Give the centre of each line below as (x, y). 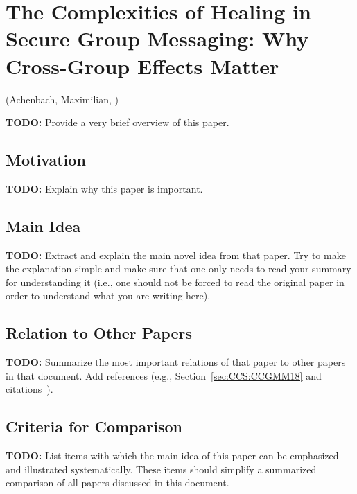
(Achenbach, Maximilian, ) (62, 99)
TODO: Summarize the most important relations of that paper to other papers (176, 362)
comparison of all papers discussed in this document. (117, 483)
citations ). (29, 389)
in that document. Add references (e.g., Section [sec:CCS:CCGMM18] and (164, 375)
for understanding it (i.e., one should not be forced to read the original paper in (175, 282)
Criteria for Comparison (94, 426)
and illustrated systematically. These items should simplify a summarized (161, 469)
